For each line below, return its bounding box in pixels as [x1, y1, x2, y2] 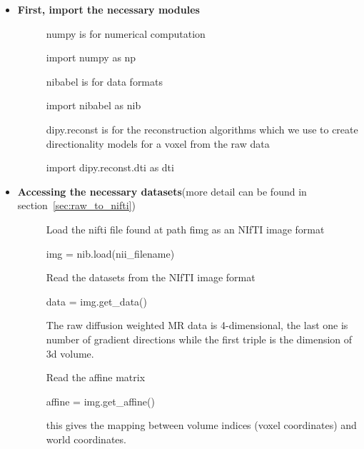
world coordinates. [46, 431, 126, 446]
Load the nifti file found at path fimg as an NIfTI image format [46, 221, 325, 236]
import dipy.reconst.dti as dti [46, 160, 174, 175]
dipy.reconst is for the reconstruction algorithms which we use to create [46, 121, 358, 136]
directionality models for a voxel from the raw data [46, 136, 270, 151]
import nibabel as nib [46, 98, 141, 113]
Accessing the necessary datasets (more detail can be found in [17, 183, 307, 198]
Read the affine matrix [46, 370, 146, 385]
